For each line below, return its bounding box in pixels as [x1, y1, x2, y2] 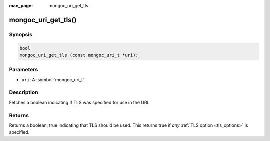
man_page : [9, 3, 33, 8]
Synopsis [9, 31, 32, 38]
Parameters [9, 66, 38, 73]
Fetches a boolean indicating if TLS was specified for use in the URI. [9, 99, 150, 105]
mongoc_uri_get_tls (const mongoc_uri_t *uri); [19, 52, 138, 58]
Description [9, 89, 38, 96]
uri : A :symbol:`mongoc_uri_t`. [21, 76, 86, 82]
